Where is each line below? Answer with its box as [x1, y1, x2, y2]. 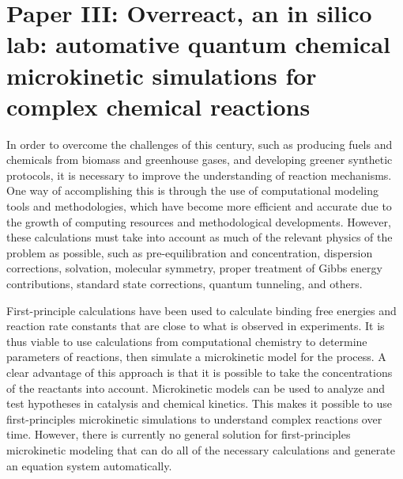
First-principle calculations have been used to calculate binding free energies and [6, 302, 397, 318]
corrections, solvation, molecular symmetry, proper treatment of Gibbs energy [6, 260, 382, 276]
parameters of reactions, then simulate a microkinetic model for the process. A [6, 348, 386, 365]
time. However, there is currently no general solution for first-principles [6, 426, 351, 443]
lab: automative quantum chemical [6, 28, 390, 60]
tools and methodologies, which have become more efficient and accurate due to [6, 198, 392, 215]
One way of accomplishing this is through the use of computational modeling [6, 182, 379, 199]
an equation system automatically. [6, 457, 172, 473]
